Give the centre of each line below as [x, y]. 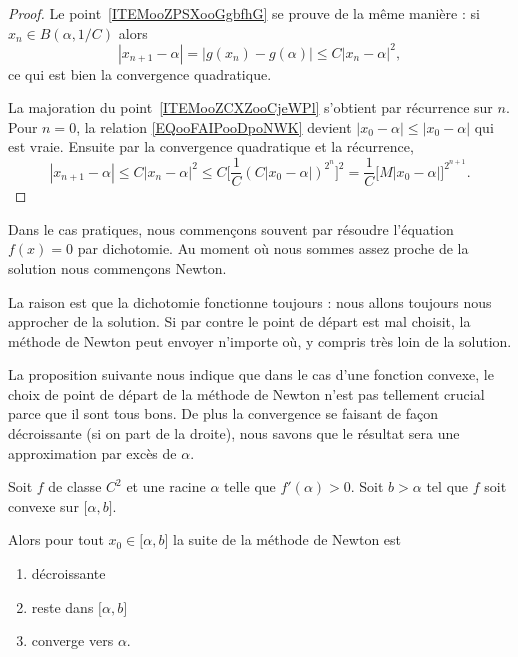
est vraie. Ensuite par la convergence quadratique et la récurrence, [211, 146]
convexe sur [43, 505]
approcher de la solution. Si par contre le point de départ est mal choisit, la [239, 321]
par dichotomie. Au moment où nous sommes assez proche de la [273, 248]
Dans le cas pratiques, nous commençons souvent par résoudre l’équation [231, 228]
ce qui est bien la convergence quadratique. [140, 73]
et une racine [166, 486]
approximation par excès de [92, 452]
